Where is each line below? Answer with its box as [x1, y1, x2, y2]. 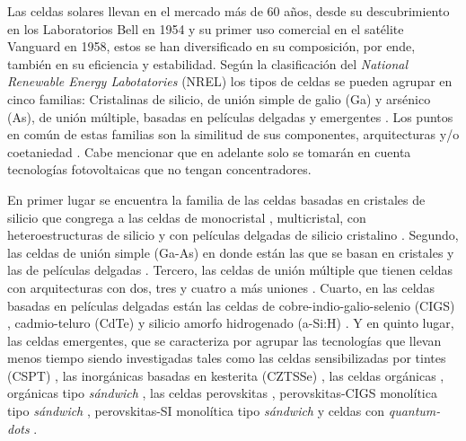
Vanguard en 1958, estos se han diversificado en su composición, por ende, [7, 37, 416, 56]
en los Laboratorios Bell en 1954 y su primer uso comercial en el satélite [7, 19, 404, 38]
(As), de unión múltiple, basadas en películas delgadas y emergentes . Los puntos [7, 107, 453, 126]
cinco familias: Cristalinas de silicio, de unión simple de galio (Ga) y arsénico [7, 89, 431, 108]
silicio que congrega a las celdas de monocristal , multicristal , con [7, 207, 366, 226]
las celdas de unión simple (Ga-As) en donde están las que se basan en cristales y [7, 243, 454, 261]
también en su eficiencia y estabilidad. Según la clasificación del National [7, 54, 409, 73]
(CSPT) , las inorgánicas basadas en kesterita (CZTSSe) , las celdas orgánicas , [7, 366, 444, 384]
